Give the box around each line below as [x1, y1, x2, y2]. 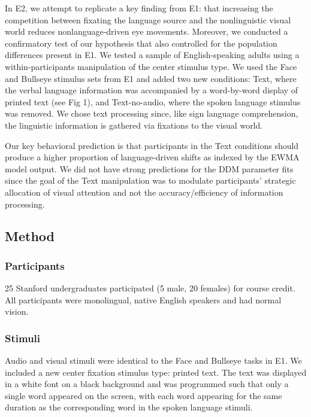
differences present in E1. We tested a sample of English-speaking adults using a [5, 48, 300, 61]
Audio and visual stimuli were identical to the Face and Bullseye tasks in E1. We [5, 354, 302, 367]
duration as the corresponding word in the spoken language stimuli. [5, 401, 253, 413]
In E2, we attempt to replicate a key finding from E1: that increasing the [5, 2, 273, 14]
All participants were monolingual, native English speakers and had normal [5, 293, 282, 306]
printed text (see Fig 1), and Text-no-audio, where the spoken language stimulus [5, 95, 301, 108]
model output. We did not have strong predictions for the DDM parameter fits [5, 162, 294, 175]
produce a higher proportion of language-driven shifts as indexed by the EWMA [5, 151, 300, 163]
